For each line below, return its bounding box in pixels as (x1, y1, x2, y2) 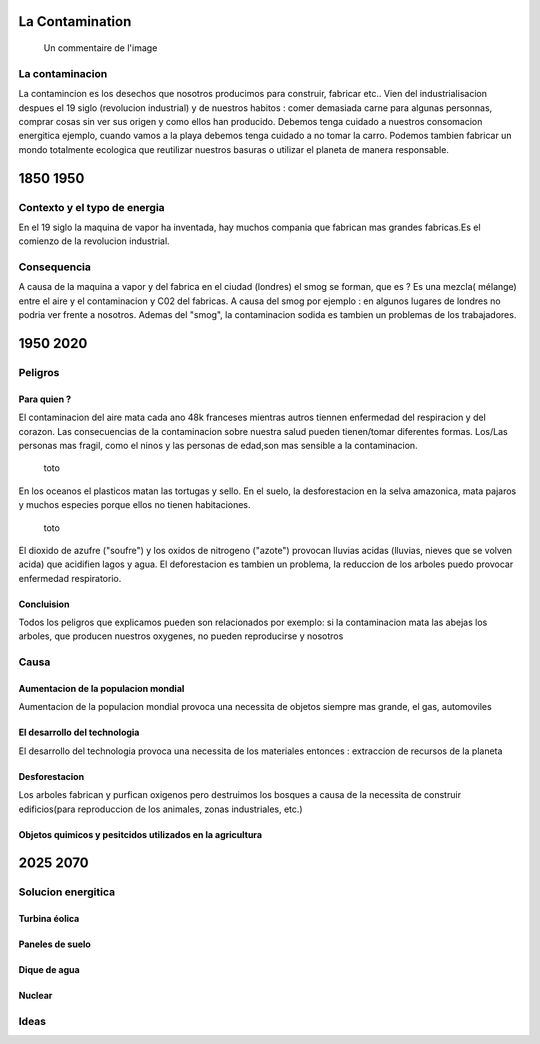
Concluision (18, 598, 70, 610)
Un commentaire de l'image (43, 42, 158, 54)
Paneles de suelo (18, 938, 92, 950)
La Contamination (18, 13, 132, 30)
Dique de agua (18, 964, 80, 976)
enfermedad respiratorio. (18, 572, 122, 584)
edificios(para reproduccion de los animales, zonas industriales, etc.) (18, 803, 304, 815)
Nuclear (18, 990, 53, 1002)
